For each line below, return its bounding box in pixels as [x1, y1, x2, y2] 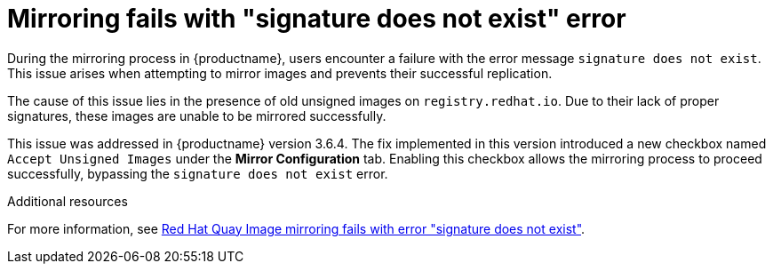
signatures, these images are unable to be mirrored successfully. [7, 108, 386, 124]
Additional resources [7, 193, 128, 209]
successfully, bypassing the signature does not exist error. [7, 165, 388, 181]
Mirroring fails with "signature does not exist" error [7, 4, 626, 34]
